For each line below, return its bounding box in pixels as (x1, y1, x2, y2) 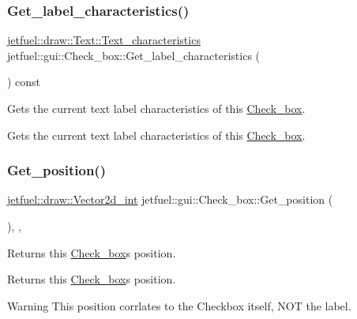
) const (7, 73, 41, 90)
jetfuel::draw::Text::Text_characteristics (7, 32, 201, 48)
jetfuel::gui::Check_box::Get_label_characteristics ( (7, 47, 261, 63)
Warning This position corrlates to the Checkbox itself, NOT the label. (7, 297, 351, 313)
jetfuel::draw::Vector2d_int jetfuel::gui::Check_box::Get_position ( (7, 191, 333, 208)
